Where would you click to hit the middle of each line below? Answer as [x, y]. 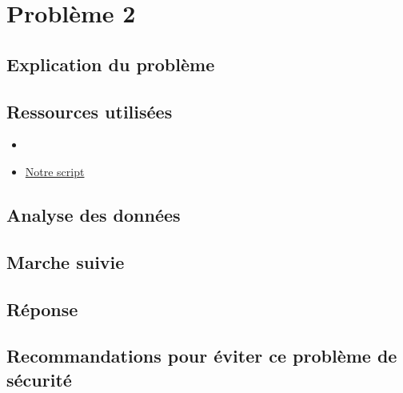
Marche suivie [66, 261]
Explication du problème [111, 64]
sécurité [39, 379]
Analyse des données [94, 214]
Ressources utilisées [90, 111]
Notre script [55, 171]
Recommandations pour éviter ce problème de [202, 356]
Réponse [42, 309]
